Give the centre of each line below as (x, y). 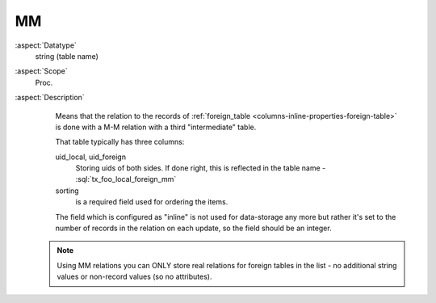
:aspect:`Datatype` (46, 45)
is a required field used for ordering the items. (152, 202)
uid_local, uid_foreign (91, 157)
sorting (67, 191)
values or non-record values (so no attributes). (134, 277)
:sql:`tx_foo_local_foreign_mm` (126, 179)
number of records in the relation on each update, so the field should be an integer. (193, 228)
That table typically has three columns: (120, 142)
